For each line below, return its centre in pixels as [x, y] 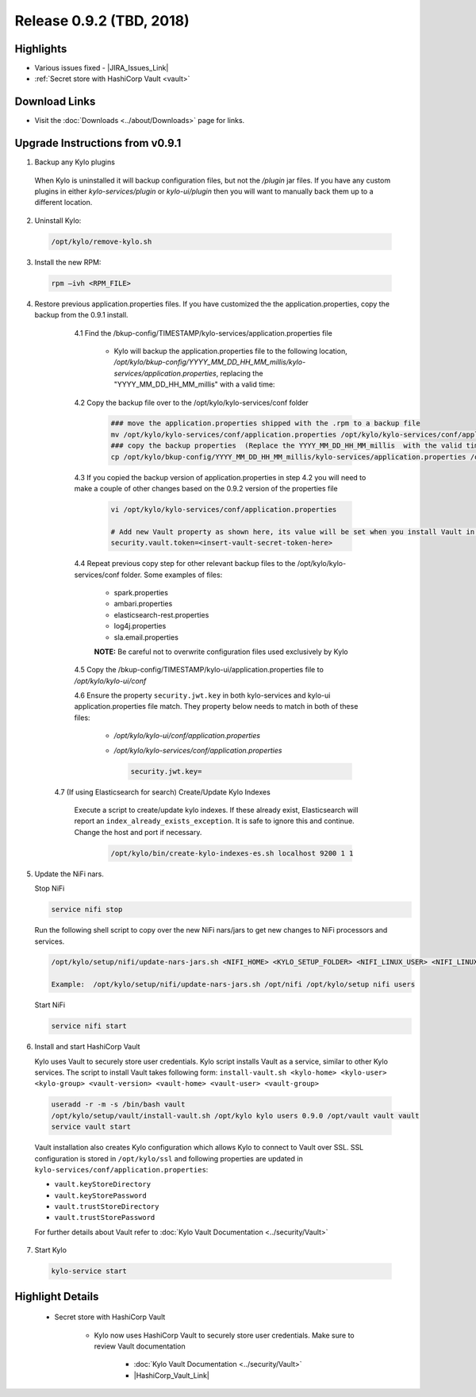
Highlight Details [57, 1297]
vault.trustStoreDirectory [107, 1207]
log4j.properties [140, 626]
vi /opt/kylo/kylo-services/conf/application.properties [224, 510]
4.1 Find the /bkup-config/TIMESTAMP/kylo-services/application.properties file [203, 333]
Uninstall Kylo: [58, 220]
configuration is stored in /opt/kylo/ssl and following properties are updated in [169, 1158]
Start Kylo [51, 1250]
